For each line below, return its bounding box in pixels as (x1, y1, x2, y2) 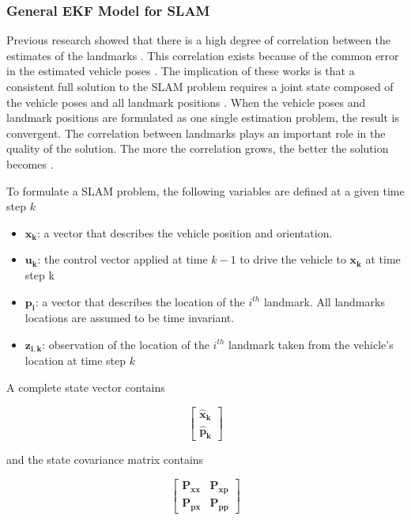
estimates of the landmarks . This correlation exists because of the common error (6, 47, 399, 63)
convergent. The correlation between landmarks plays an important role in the (6, 124, 386, 141)
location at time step (25, 352, 126, 369)
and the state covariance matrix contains (6, 451, 204, 468)
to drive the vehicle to (239, 251, 346, 268)
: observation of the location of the (42, 336, 209, 352)
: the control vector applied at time (37, 251, 208, 268)
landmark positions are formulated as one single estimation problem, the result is (6, 109, 399, 126)
